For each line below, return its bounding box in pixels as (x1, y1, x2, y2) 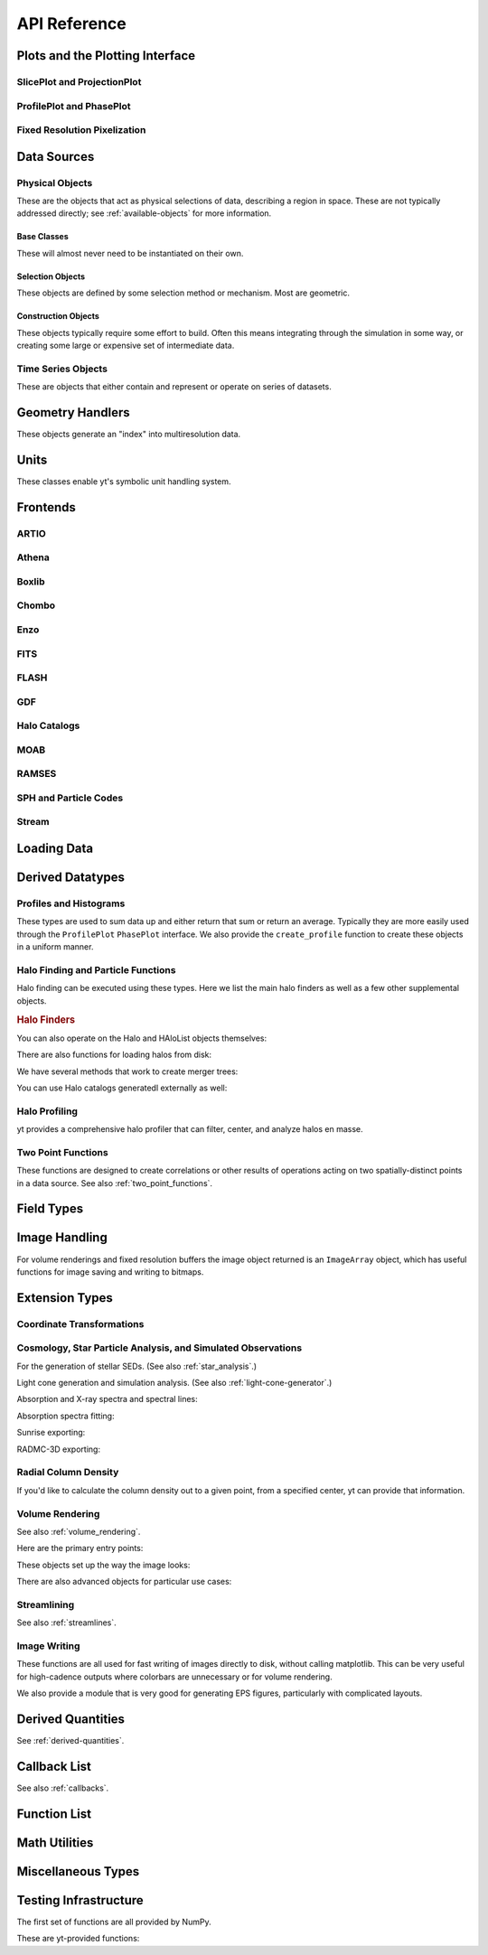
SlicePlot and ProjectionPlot (16, 75, 142, 88)
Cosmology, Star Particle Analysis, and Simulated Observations (16, 1342, 303, 1354)
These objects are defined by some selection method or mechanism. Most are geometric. (16, 287, 350, 298)
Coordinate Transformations (16, 1317, 145, 1330)
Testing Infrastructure (16, 1893, 144, 1908)
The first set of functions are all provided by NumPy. (16, 1916, 211, 1927)
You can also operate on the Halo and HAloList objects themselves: (16, 1033, 267, 1043)
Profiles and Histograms (16, 897, 126, 910)
